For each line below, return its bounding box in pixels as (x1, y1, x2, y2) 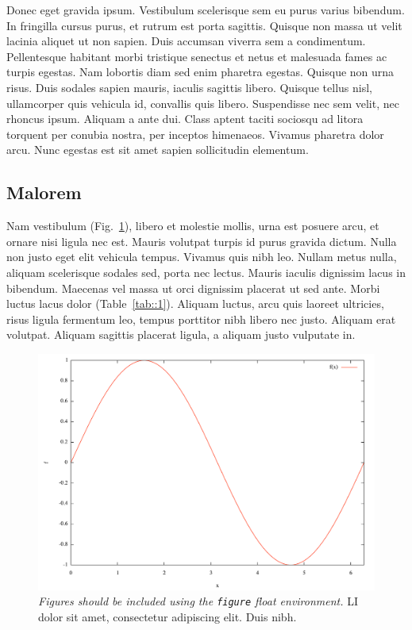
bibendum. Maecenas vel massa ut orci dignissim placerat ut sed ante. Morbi (6, 279, 380, 296)
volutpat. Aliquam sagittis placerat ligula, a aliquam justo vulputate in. (6, 326, 356, 343)
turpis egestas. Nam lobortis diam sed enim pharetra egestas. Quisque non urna (6, 63, 395, 80)
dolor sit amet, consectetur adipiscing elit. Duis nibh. (38, 608, 297, 624)
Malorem (6, 180, 82, 205)
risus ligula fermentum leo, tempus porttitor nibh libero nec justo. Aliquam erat (6, 310, 396, 327)
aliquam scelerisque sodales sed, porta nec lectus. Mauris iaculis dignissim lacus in (6, 263, 406, 280)
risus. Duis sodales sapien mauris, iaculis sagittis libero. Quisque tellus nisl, (6, 79, 372, 95)
